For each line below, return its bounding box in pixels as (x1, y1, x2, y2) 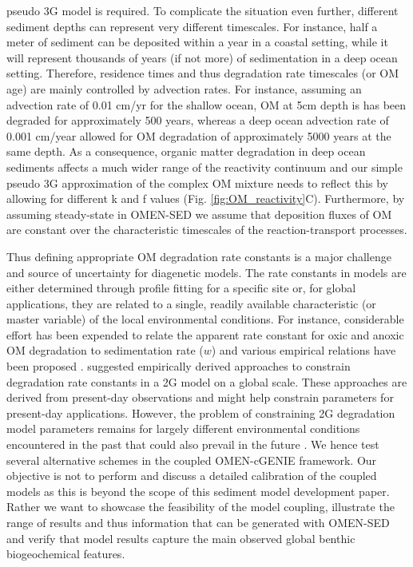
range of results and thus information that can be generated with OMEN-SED (6, 514, 390, 530)
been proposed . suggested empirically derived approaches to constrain (6, 358, 351, 375)
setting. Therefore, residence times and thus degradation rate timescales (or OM (6, 65, 399, 81)
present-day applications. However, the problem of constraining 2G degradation (6, 404, 395, 421)
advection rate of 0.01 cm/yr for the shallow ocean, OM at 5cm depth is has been (6, 96, 407, 113)
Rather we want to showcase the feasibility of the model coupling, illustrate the (6, 498, 395, 515)
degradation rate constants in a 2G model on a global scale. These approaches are (6, 373, 407, 390)
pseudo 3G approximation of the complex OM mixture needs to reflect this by (6, 174, 389, 191)
